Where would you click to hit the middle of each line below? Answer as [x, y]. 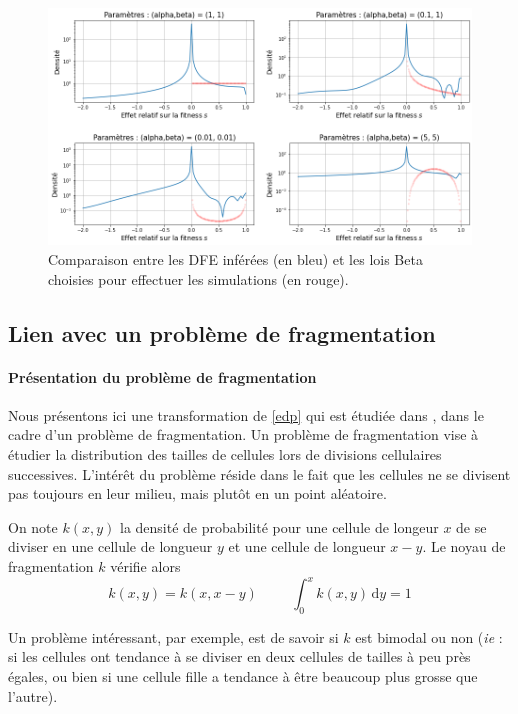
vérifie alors [145, 565]
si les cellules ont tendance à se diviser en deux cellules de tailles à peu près [239, 656]
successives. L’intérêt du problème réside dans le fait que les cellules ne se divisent [259, 473]
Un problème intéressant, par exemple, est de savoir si [173, 636]
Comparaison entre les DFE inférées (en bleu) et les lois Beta [235, 259]
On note [33, 526]
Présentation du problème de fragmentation [162, 376]
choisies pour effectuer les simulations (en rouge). [198, 278]
